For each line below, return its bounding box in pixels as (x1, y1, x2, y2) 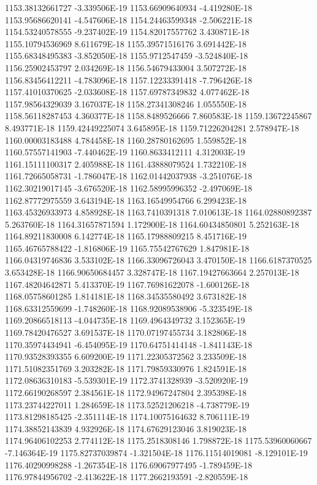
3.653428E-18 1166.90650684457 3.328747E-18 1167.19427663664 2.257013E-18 (5, 266, 299, 279)
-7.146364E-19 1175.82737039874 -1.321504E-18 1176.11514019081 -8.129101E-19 (5, 446, 308, 459)
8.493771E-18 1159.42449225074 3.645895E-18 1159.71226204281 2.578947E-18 (5, 121, 299, 134)
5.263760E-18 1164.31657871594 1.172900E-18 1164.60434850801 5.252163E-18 (5, 217, 299, 230)
